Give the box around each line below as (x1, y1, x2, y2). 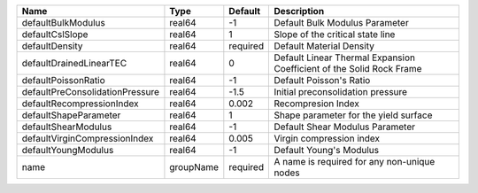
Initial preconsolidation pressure (274, 86, 407, 97)
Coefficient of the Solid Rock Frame (274, 63, 422, 74)
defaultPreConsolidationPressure (21, 86, 159, 97)
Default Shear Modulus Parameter (274, 120, 416, 133)
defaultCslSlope (21, 28, 89, 40)
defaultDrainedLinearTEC (21, 58, 127, 69)
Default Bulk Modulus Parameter (274, 17, 409, 28)
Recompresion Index (274, 97, 360, 110)
